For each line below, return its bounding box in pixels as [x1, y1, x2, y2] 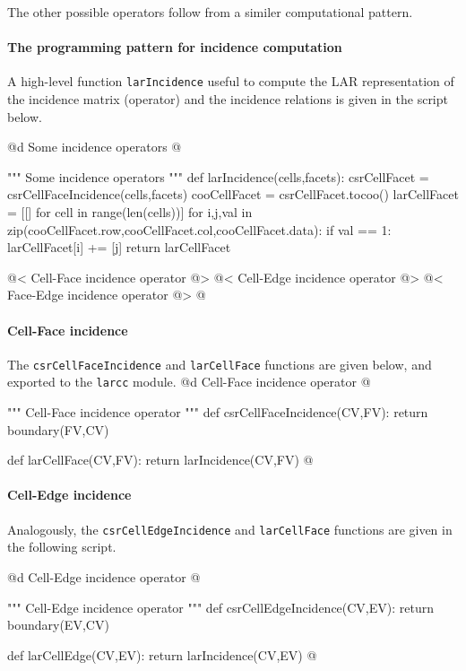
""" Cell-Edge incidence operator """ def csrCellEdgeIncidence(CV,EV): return [7, 597, 434, 616]
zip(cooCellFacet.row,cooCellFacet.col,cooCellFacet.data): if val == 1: [7, 220, 392, 239]
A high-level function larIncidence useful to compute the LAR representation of [7, 72, 454, 91]
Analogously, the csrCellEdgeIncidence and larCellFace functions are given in [7, 519, 453, 538]
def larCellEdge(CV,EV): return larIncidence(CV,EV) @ [7, 645, 317, 664]
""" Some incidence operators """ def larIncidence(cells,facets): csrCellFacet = [7, 167, 429, 186]
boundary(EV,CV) [7, 615, 109, 634]
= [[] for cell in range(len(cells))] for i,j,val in [7, 203, 253, 222]
